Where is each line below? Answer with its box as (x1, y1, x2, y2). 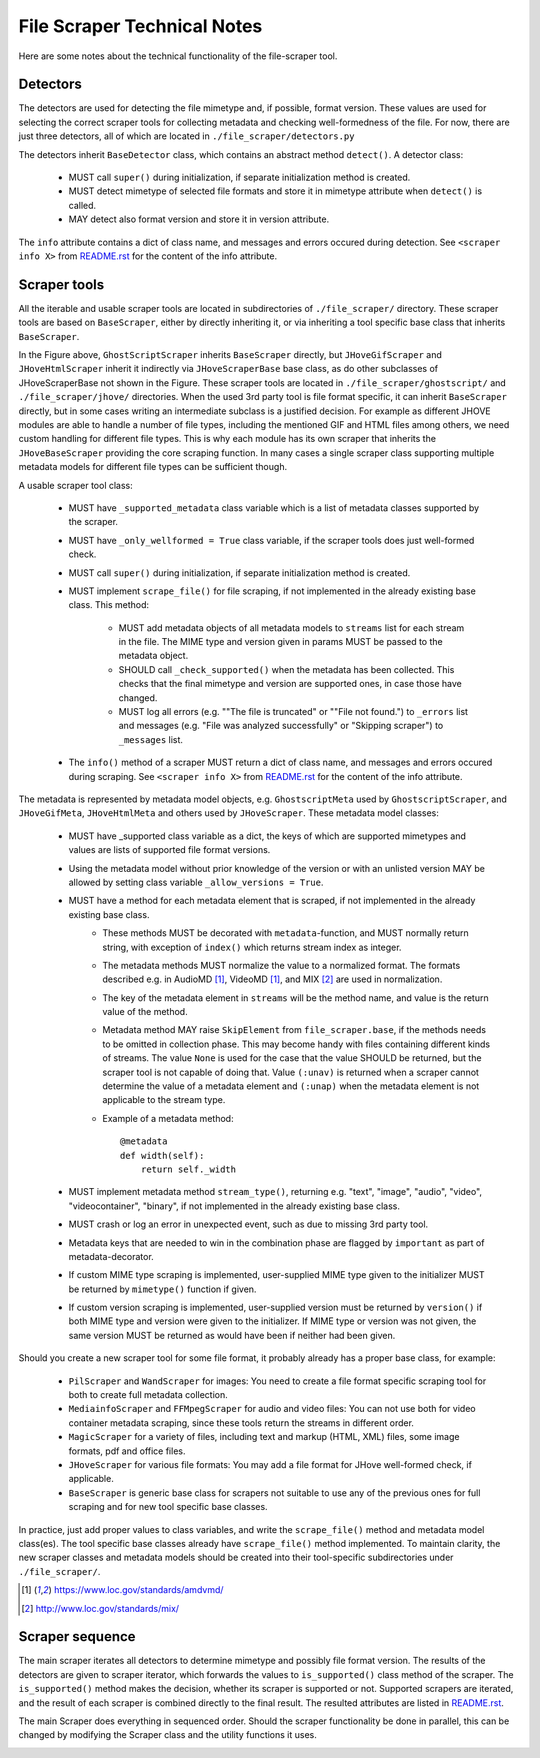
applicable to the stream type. (102, 1094, 226, 1106)
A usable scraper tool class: (18, 479, 134, 491)
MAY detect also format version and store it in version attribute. (68, 213, 330, 225)
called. (68, 199, 97, 211)
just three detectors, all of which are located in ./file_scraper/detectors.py (18, 130, 355, 142)
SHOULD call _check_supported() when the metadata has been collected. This (118, 663, 455, 675)
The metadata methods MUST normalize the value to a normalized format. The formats (102, 959, 461, 971)
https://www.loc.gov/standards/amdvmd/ (53, 1584, 224, 1596)
